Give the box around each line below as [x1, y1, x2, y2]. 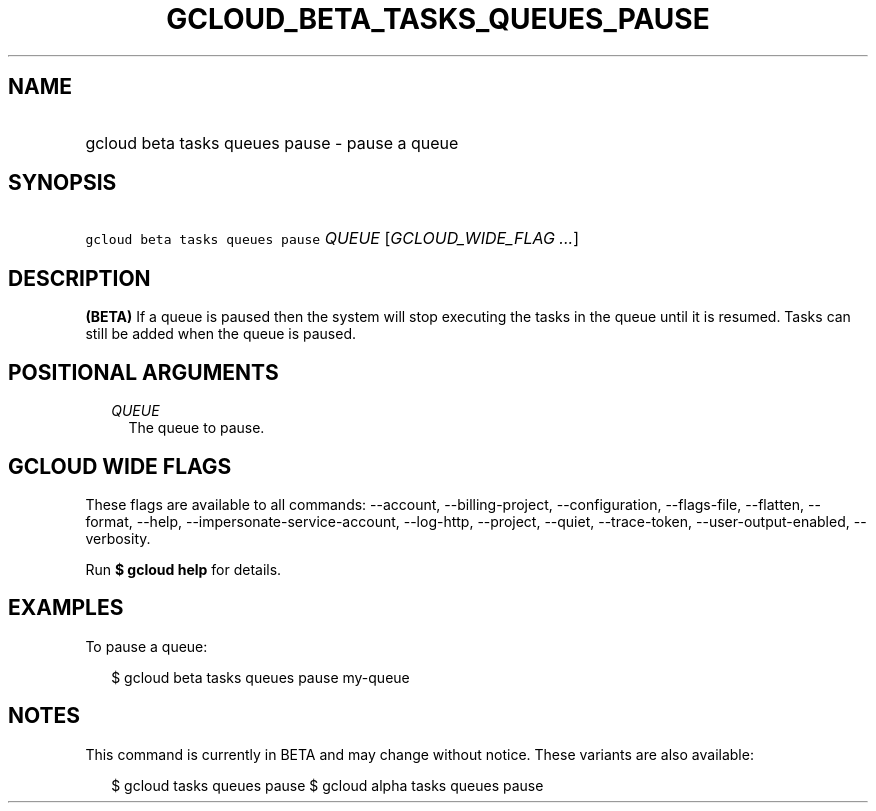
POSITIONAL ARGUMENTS [8, 359, 279, 385]
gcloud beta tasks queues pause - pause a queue [85, 132, 459, 153]
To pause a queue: [85, 637, 208, 655]
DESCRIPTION [8, 265, 151, 291]
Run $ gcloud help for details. [85, 560, 282, 578]
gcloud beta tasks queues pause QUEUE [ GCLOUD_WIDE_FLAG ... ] [85, 228, 579, 249]
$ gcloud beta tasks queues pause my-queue [111, 668, 410, 686]
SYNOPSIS [8, 170, 117, 196]
